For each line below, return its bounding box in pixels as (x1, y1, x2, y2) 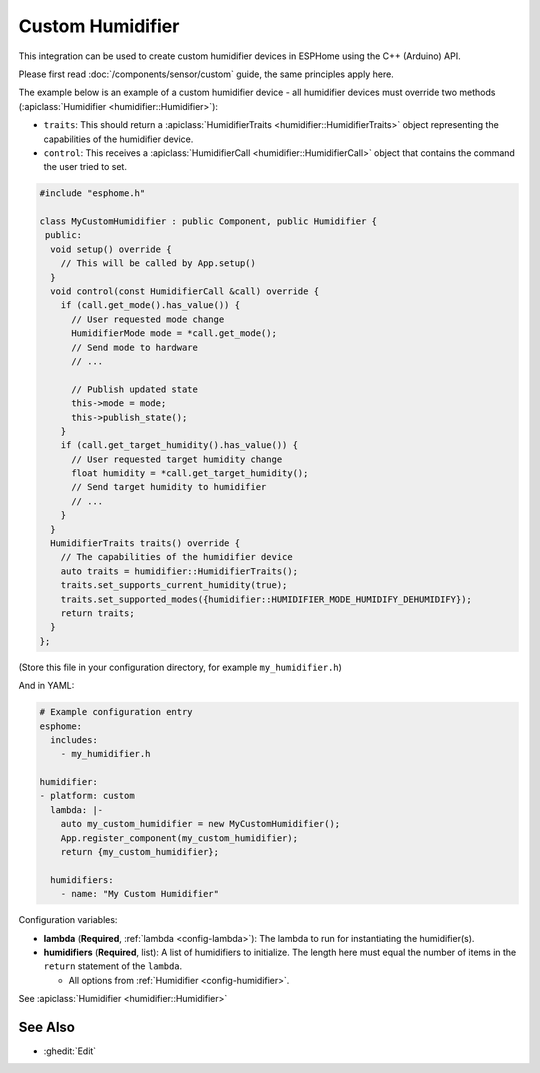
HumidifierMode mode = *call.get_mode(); (71, 328, 277, 339)
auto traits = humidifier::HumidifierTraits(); (60, 565, 299, 577)
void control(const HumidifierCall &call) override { (50, 286, 320, 297)
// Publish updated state (71, 383, 199, 395)
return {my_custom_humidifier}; (60, 846, 220, 858)
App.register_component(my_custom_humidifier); (60, 832, 299, 844)
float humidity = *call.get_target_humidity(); (71, 468, 309, 479)
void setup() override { (50, 243, 172, 255)
